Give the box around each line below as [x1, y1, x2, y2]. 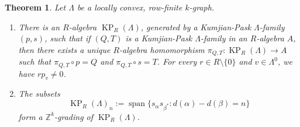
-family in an [200, 32, 247, 44]
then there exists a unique [18, 43, 111, 55]
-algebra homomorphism [119, 43, 205, 55]
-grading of [54, 110, 94, 122]
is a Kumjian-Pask [125, 32, 192, 44]
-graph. [189, 1, 215, 13]
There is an [18, 20, 60, 33]
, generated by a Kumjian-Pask [140, 20, 251, 33]
